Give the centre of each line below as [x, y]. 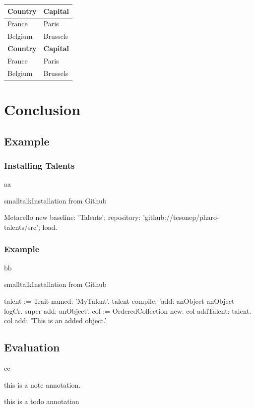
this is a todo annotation [42, 401]
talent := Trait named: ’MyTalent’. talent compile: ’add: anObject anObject [119, 301]
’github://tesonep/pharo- [181, 217]
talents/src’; [22, 227]
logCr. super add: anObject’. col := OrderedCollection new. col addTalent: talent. [128, 310]
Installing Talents [39, 165]
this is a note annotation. [42, 384]
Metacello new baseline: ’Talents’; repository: [72, 217]
